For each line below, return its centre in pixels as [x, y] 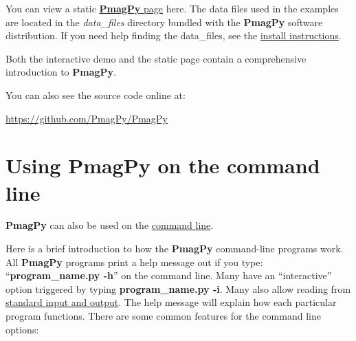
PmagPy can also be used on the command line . [110, 225]
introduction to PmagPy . [61, 72]
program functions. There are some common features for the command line [163, 316]
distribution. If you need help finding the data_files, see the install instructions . [174, 35]
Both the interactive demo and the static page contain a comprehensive [156, 58]
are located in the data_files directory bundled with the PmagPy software [164, 22]
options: [22, 329]
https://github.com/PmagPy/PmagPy [87, 118]
